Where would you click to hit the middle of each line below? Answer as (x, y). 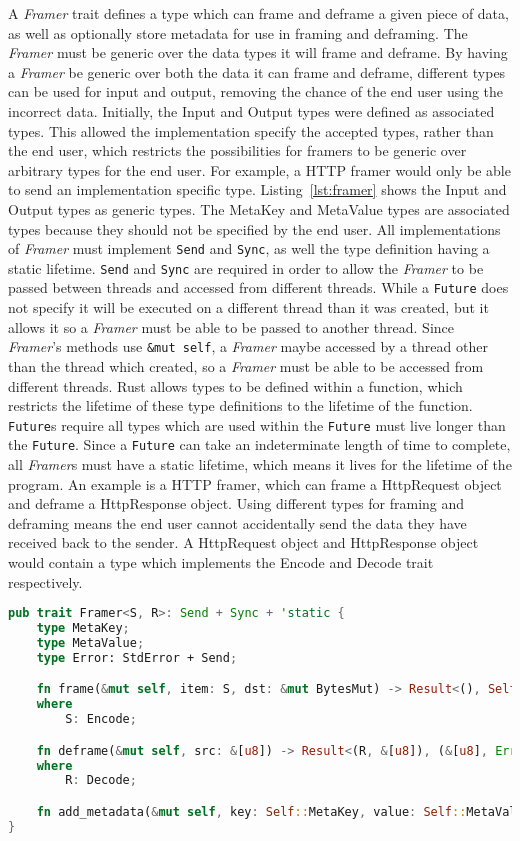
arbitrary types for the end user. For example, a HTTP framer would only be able (259, 169)
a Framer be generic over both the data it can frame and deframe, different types (257, 71)
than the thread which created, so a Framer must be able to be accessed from (246, 365)
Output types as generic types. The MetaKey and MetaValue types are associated (259, 208)
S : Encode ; (101, 719)
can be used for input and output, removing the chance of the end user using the (256, 91)
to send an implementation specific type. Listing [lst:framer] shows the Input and (257, 189)
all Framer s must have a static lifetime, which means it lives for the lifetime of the (260, 464)
